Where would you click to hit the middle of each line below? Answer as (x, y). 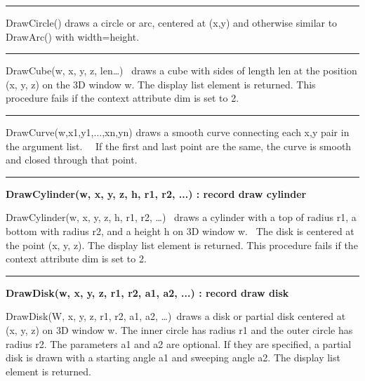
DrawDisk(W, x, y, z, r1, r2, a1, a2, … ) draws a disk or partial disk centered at (176, 316)
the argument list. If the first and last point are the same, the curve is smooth (179, 146)
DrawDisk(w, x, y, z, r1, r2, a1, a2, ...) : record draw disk (147, 292)
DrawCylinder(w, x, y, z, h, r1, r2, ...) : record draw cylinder (156, 193)
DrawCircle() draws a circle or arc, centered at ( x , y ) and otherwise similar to (172, 22)
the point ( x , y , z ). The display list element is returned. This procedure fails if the (182, 245)
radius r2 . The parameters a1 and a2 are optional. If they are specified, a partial (179, 343)
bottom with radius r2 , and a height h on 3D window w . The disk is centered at (180, 230)
